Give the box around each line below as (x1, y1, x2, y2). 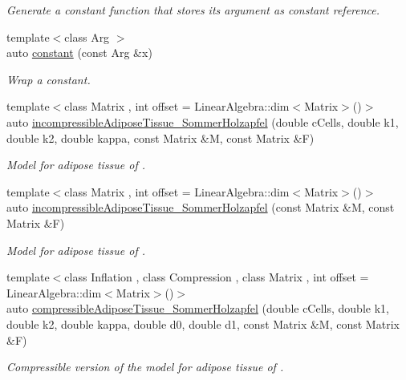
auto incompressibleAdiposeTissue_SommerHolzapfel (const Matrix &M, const (6, 199, 395, 216)
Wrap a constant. (6, 71, 91, 87)
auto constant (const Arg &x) (6, 44, 152, 61)
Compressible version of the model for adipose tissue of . (6, 358, 284, 375)
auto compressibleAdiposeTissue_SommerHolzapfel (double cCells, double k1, (6, 300, 389, 317)
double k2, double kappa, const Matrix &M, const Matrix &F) (6, 129, 315, 146)
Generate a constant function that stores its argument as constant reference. (6, 2, 380, 18)
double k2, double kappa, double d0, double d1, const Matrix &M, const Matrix (6, 315, 400, 332)
